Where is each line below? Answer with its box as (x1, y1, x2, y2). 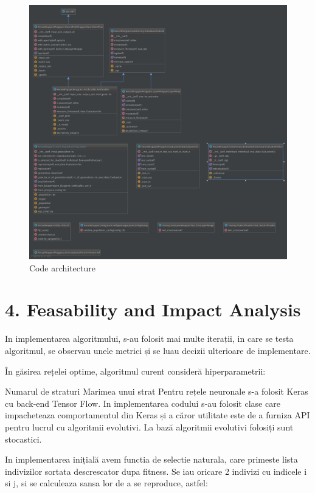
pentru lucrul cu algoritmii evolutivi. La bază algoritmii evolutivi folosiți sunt (5, 420, 294, 433)
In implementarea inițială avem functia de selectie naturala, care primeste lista (5, 453, 298, 466)
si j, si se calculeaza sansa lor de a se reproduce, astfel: (5, 477, 208, 489)
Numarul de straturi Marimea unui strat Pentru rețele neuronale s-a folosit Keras (5, 385, 308, 398)
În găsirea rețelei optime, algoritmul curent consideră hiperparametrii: (5, 364, 266, 377)
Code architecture (29, 261, 95, 274)
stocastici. (5, 432, 42, 445)
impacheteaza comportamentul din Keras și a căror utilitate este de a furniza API (5, 409, 310, 421)
